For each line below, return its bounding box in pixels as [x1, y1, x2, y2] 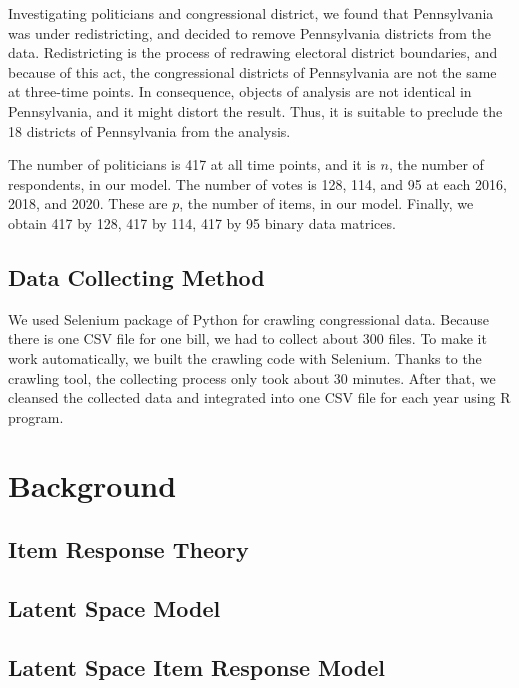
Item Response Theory [8, 534, 249, 565]
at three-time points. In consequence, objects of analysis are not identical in [8, 81, 472, 102]
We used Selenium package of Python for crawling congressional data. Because [8, 308, 490, 329]
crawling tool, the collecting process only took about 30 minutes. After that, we [8, 367, 496, 388]
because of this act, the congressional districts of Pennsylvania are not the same [8, 61, 497, 82]
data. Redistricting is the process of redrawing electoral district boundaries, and [8, 42, 498, 63]
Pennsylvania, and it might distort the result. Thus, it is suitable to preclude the [8, 100, 503, 121]
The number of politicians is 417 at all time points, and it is [8, 154, 376, 175]
